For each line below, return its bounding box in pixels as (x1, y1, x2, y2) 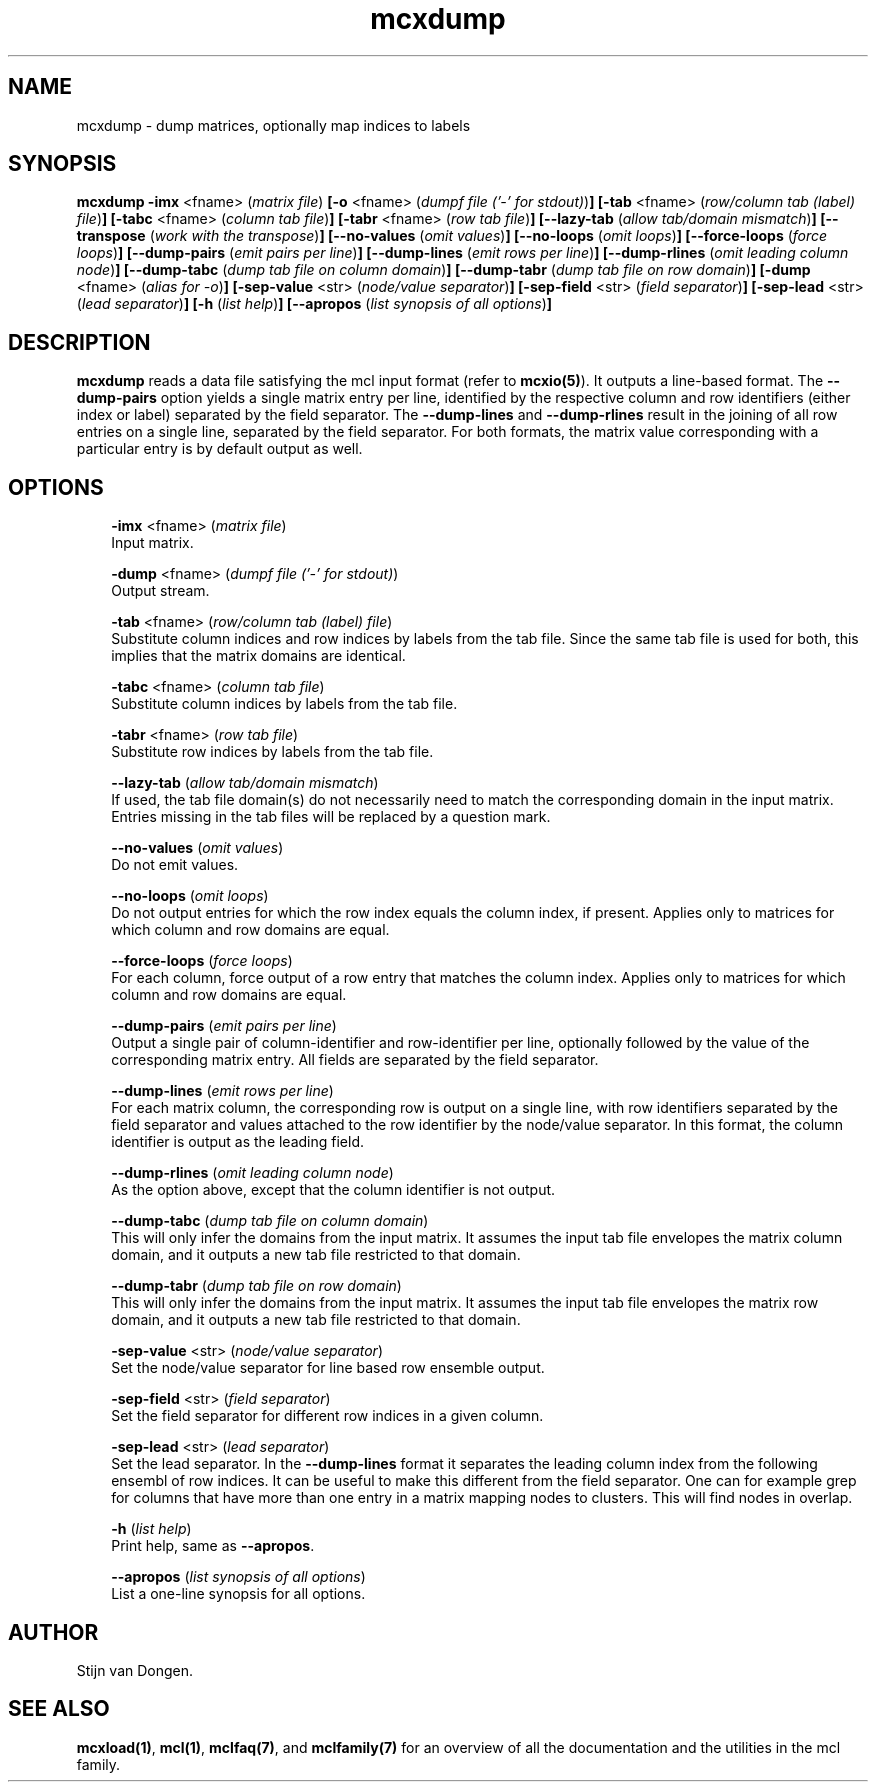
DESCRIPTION (8, 329, 151, 355)
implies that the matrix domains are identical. (111, 647, 406, 665)
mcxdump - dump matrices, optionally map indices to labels (76, 116, 471, 134)
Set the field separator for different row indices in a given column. (111, 1407, 544, 1425)
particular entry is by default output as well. (76, 440, 363, 458)
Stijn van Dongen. (76, 1661, 194, 1679)
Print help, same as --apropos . (111, 1537, 315, 1555)
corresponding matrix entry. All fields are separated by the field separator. (111, 1051, 599, 1069)
